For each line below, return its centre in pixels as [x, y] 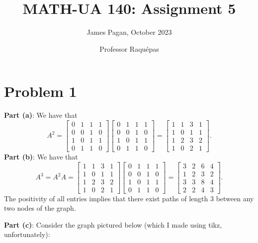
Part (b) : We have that [41, 156]
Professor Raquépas [129, 48]
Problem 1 [41, 91]
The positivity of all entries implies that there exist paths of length [106, 198]
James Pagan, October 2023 [129, 32]
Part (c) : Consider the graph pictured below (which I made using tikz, [113, 224]
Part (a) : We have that [41, 115]
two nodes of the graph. [40, 208]
